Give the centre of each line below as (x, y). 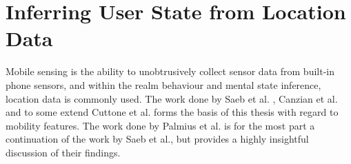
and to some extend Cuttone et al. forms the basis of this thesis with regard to (172, 112)
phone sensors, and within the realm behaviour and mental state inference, (163, 84)
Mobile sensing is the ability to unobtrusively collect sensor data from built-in (170, 71)
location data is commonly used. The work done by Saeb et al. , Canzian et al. (172, 98)
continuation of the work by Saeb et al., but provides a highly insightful (157, 139)
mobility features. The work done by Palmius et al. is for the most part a (160, 125)
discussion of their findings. (63, 152)
